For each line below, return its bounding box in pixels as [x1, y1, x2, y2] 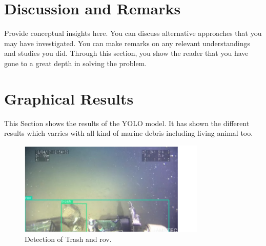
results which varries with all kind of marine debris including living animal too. [4, 128, 253, 138]
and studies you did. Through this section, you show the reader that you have [4, 48, 249, 58]
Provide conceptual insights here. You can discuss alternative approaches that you [4, 28, 262, 38]
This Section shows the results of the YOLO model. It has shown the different [4, 117, 250, 128]
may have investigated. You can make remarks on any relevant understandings [4, 37, 250, 48]
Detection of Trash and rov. [25, 233, 112, 244]
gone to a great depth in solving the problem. [4, 57, 147, 68]
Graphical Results [4, 88, 134, 109]
